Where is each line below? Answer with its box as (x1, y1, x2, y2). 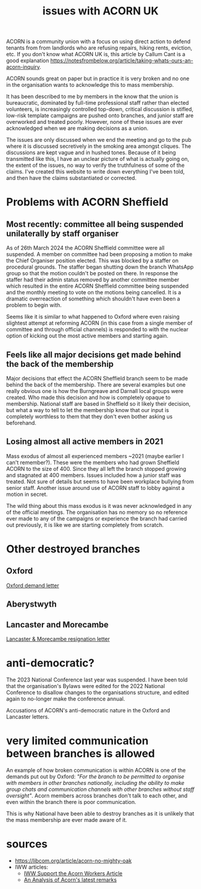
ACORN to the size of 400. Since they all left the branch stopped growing (6, 465, 187, 472)
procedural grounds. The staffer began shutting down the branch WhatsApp (6, 263, 194, 270)
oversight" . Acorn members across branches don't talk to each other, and (6, 791, 188, 799)
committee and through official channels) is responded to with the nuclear (6, 326, 188, 333)
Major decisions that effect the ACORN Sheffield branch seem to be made (6, 375, 188, 382)
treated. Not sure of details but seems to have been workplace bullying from (6, 477, 194, 485)
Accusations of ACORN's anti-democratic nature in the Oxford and (6, 707, 170, 714)
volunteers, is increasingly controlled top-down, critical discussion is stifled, (6, 106, 194, 113)
